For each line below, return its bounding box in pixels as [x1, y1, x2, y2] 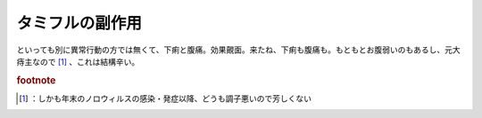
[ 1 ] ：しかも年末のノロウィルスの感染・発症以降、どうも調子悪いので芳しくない [19, 93, 312, 104]
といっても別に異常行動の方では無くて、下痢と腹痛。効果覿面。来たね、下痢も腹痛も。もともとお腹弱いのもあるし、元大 [16, 44, 461, 55]
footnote [16, 74, 56, 86]
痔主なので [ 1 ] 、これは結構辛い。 [16, 56, 140, 67]
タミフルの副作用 [16, 13, 143, 33]
